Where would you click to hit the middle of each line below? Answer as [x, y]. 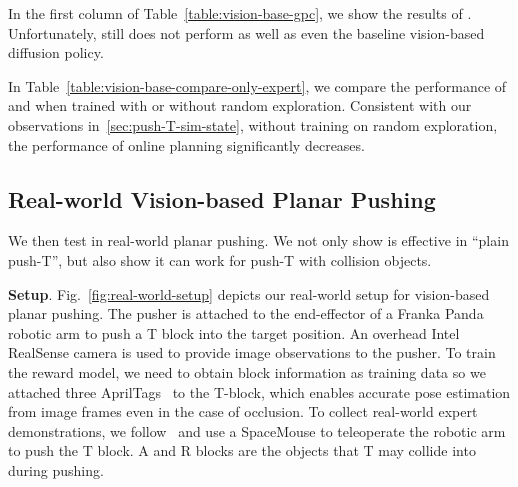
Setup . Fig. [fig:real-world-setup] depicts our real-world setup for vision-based [249, 293]
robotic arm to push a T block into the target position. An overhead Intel [234, 332]
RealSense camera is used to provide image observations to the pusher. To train [252, 352]
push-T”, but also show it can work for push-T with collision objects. [220, 259]
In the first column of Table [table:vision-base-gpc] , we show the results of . [240, 13]
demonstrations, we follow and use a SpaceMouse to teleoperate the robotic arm [257, 430]
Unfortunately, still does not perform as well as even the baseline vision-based [246, 32]
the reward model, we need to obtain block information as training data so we [247, 371]
